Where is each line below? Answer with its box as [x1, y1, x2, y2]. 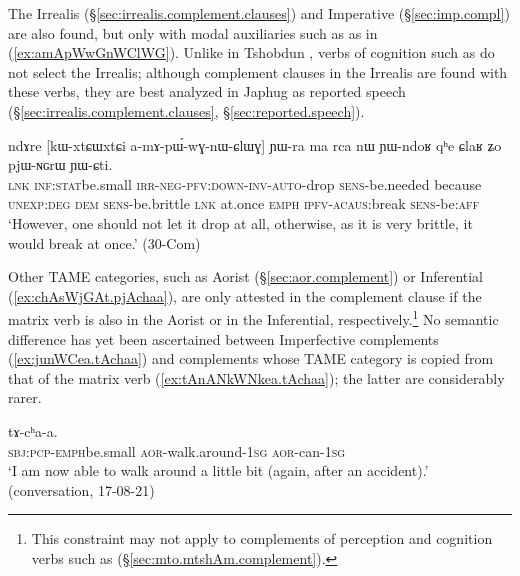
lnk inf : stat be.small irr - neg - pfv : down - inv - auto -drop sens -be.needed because [8, 173, 482, 194]
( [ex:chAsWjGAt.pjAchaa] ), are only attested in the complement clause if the [8, 285, 482, 306]
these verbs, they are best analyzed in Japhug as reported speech [8, 81, 406, 102]
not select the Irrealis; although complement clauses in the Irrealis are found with [8, 61, 508, 82]
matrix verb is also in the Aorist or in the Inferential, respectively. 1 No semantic [8, 306, 499, 329]
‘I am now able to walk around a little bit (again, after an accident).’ [8, 460, 429, 481]
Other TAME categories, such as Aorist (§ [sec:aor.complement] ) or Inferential [8, 266, 484, 287]
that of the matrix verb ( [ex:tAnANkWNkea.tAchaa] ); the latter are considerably [8, 367, 505, 388]
